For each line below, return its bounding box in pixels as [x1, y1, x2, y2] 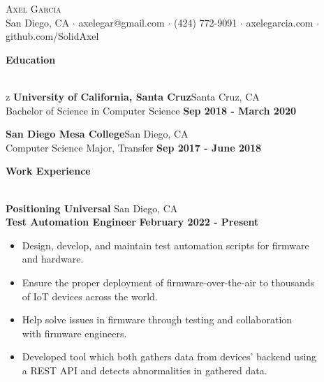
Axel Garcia [6, 1, 61, 15]
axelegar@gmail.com [78, 15, 165, 29]
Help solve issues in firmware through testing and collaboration [22, 312, 293, 327]
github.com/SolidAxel [6, 29, 99, 43]
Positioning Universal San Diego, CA [6, 200, 178, 215]
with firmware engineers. [22, 325, 127, 340]
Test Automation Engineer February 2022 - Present [6, 214, 259, 229]
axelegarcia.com [246, 15, 314, 29]
